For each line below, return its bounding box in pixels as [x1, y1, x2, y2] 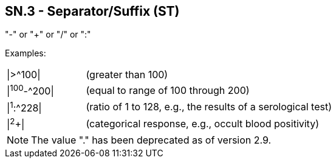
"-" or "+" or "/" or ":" [5, 29, 91, 40]
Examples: [5, 48, 46, 59]
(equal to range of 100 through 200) [86, 84, 250, 97]
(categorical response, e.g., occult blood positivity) [86, 117, 319, 130]
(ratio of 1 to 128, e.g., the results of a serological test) [86, 101, 332, 113]
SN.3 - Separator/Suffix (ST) [5, 4, 180, 19]
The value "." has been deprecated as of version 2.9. [31, 134, 272, 147]
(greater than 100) [86, 68, 168, 81]
